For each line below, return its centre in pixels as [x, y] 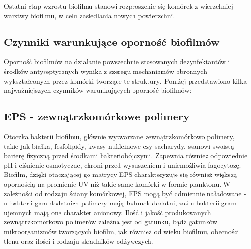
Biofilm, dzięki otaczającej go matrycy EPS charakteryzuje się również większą [120, 174]
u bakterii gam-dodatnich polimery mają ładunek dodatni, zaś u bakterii [112, 203]
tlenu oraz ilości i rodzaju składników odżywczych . [79, 241]
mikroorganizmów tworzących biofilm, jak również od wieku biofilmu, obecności [122, 231]
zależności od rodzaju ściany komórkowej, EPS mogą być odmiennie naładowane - [125, 193]
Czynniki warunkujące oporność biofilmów [112, 41]
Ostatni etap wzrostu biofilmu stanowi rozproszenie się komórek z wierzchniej [118, 6]
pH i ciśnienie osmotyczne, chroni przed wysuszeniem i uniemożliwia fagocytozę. [123, 165]
